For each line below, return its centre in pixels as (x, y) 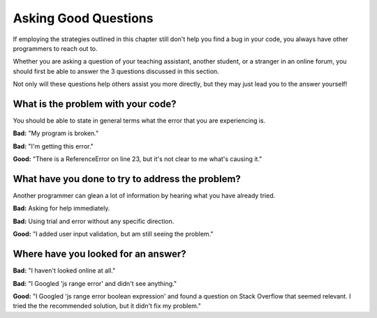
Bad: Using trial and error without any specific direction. (94, 221)
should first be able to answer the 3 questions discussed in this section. (116, 71)
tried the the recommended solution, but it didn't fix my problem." (107, 306)
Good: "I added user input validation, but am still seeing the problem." (113, 234)
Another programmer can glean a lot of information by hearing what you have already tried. (144, 196)
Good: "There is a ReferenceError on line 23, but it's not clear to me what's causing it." (138, 159)
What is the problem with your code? (95, 104)
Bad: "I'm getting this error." (53, 146)
